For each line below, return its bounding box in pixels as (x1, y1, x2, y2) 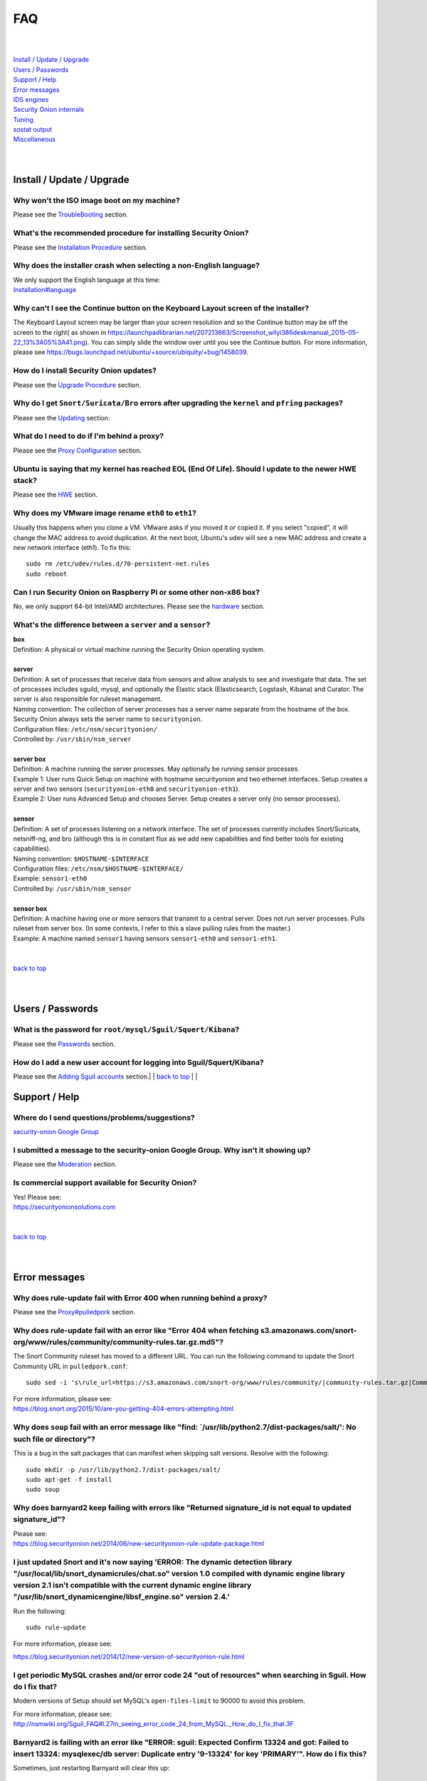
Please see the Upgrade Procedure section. (13, 380, 142, 389)
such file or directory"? (13, 1434, 95, 1444)
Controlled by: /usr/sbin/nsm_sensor (13, 884, 132, 893)
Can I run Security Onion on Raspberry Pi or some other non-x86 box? (13, 587, 260, 597)
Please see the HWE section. (13, 490, 98, 499)
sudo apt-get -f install (26, 1475, 112, 1484)
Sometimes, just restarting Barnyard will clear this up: (13, 1764, 170, 1772)
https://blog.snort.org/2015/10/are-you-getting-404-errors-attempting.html (13, 1404, 234, 1413)
